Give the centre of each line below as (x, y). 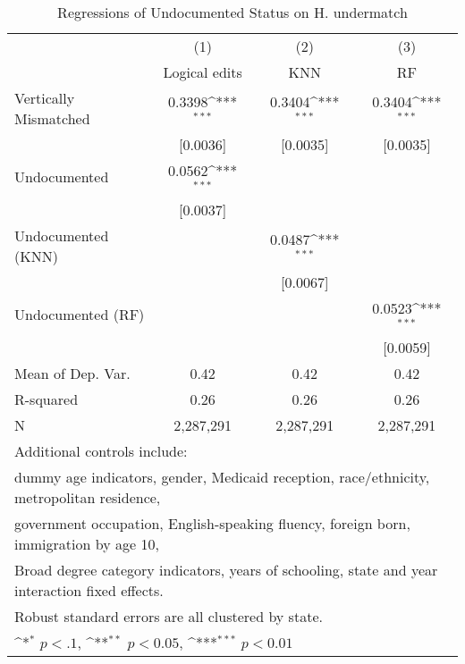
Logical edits (203, 72)
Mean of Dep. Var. (72, 373)
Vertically (45, 98)
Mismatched (52, 118)
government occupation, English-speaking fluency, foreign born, (212, 523)
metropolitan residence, (88, 497)
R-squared (46, 399)
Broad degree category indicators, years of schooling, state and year (226, 569)
